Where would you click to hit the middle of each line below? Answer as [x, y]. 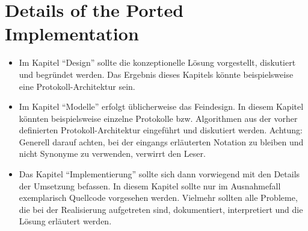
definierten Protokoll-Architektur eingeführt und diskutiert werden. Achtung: [161, 130]
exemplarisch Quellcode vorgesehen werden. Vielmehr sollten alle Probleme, [158, 198]
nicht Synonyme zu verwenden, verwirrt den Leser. [112, 153]
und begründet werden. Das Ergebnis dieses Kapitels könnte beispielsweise [156, 74]
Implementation [72, 33]
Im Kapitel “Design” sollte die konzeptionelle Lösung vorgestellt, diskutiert [157, 62]
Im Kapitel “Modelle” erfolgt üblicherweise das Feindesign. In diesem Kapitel [161, 106]
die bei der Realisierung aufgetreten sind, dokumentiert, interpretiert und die [161, 209]
